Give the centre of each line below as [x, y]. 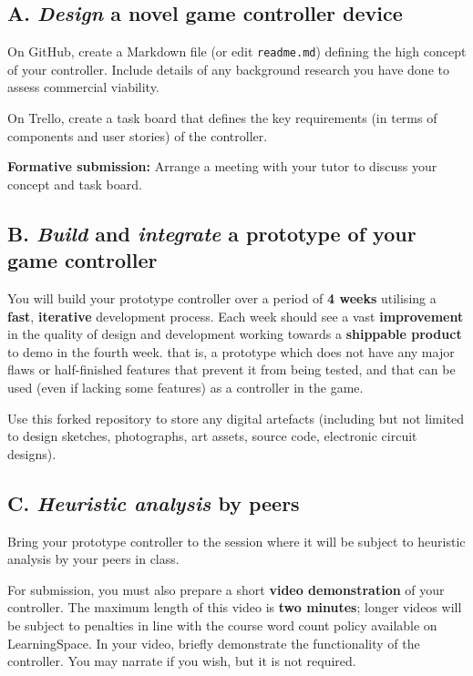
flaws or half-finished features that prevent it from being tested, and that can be [231, 369]
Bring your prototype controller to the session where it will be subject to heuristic [236, 541]
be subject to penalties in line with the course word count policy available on [222, 625]
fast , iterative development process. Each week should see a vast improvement [236, 316]
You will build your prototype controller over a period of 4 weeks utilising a [222, 298]
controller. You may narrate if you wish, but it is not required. [182, 661]
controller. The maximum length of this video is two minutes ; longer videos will [235, 607]
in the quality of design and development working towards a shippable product [235, 334]
